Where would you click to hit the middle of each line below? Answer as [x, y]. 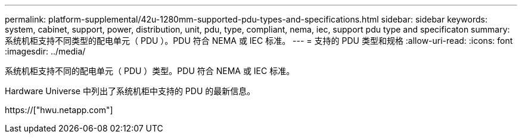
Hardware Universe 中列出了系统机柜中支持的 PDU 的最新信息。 [130, 91]
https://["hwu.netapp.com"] [59, 110]
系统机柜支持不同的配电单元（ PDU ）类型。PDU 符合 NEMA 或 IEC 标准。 [150, 71]
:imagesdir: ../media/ [45, 51]
